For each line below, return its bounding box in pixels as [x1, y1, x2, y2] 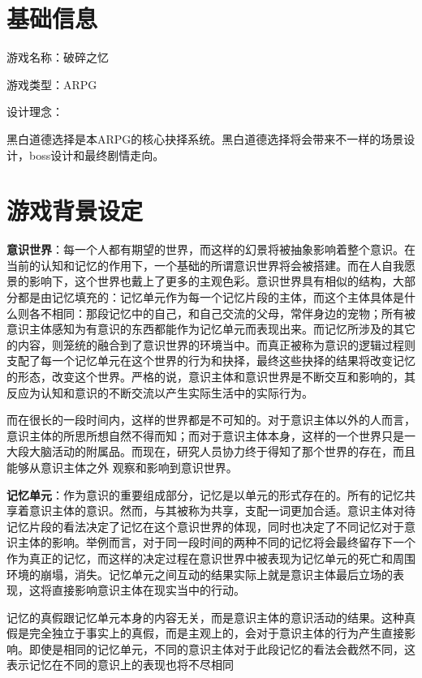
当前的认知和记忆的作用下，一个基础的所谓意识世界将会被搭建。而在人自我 [6, 256, 404, 273]
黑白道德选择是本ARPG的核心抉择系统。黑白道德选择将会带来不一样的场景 [6, 130, 404, 147]
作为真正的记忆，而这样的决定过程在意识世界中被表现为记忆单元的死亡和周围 [6, 549, 416, 566]
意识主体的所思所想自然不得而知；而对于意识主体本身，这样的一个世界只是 [6, 427, 404, 444]
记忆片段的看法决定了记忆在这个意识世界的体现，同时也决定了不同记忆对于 [6, 517, 404, 534]
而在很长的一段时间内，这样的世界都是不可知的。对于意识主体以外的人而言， [6, 411, 416, 428]
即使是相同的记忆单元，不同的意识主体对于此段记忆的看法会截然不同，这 [28, 640, 416, 657]
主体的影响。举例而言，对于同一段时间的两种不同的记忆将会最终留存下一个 [17, 534, 416, 551]
